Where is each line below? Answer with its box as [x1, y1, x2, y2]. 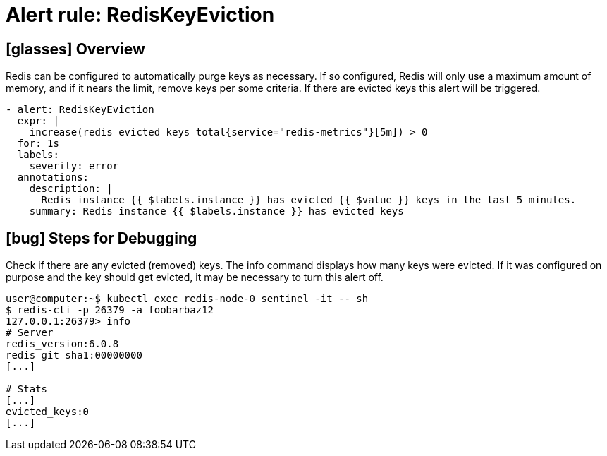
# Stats [6, 383, 48, 395]
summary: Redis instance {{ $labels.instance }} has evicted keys [29, 205, 404, 217]
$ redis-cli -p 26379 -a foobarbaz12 [6, 304, 214, 316]
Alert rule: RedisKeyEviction [6, 3, 275, 27]
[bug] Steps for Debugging [6, 229, 197, 247]
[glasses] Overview [6, 40, 145, 58]
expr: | [17, 115, 59, 127]
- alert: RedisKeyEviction [6, 104, 154, 116]
